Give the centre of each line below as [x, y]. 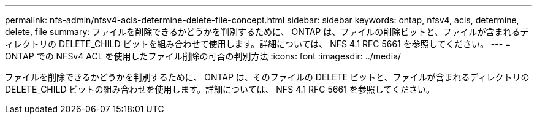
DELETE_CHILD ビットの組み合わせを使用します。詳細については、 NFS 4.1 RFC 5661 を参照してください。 [220, 89]
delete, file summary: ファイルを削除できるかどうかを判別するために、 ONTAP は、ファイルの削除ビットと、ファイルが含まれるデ [267, 32]
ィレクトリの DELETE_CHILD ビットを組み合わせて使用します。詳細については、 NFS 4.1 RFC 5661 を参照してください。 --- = [258, 44]
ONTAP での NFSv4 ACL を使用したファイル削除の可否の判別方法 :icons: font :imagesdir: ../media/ [203, 56]
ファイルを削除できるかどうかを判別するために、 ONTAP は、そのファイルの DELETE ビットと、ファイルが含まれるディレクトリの [267, 77]
